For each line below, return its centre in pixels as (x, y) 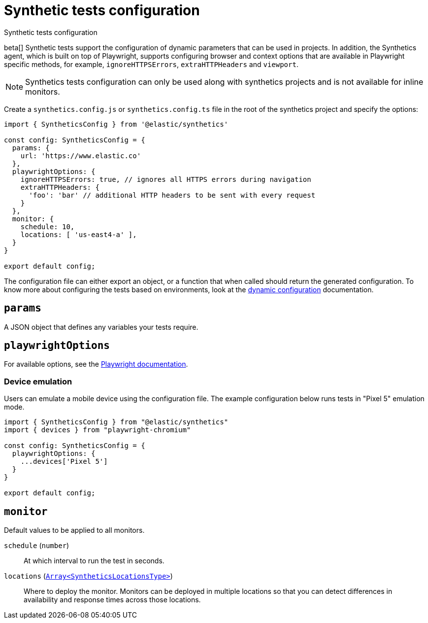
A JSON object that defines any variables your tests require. (101, 327)
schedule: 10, (48, 226)
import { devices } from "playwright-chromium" (98, 430)
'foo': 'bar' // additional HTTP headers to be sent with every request (172, 195)
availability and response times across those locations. (112, 600)
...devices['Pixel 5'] (64, 462)
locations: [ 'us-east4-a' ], (79, 234)
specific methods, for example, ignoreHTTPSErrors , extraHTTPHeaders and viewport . (151, 64)
